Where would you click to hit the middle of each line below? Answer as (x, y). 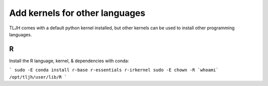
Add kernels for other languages (77, 13)
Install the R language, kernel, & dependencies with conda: (69, 61)
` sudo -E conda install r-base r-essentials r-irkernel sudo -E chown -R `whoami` (114, 70)
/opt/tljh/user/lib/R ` (38, 77)
